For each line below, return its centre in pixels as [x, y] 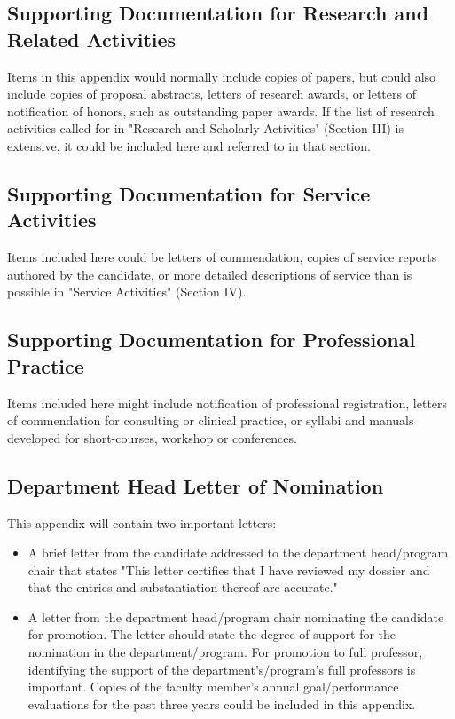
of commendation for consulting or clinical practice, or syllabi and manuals [211, 420]
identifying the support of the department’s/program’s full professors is [222, 669]
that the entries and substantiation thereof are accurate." [183, 587]
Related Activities [92, 39]
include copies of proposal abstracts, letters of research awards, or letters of [212, 94]
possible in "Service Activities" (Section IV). [127, 292]
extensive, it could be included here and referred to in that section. [189, 145]
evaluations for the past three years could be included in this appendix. [222, 703]
